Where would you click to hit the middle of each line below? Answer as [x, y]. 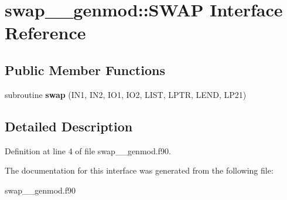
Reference [45, 33]
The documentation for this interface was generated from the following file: [139, 170]
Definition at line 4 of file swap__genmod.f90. [88, 150]
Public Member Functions [85, 70]
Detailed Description [69, 126]
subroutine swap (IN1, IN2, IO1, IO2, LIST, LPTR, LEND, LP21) [126, 94]
